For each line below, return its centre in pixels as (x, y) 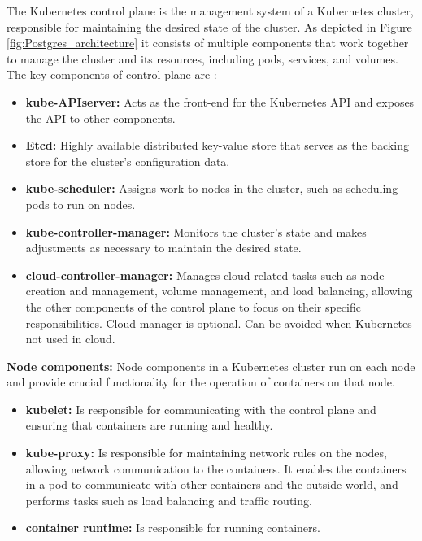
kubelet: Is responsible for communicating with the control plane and (201, 409)
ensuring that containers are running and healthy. (149, 425)
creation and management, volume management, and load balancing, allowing (219, 291)
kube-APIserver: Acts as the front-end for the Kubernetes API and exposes (220, 101)
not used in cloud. (70, 339)
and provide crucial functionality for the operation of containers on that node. (201, 382)
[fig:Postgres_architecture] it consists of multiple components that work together (208, 43)
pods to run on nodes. (80, 204)
